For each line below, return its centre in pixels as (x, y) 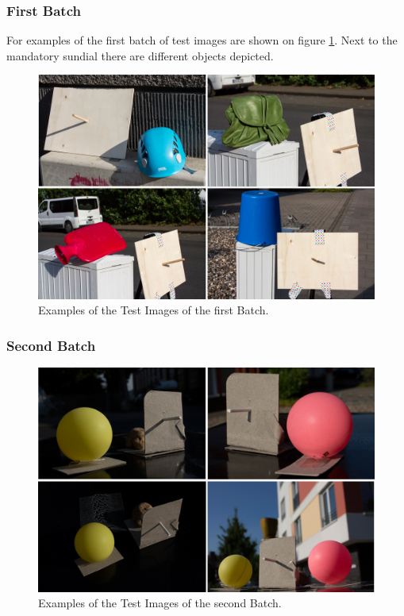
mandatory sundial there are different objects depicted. (140, 55)
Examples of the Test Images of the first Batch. (154, 310)
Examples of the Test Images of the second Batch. (160, 603)
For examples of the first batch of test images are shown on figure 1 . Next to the (202, 40)
